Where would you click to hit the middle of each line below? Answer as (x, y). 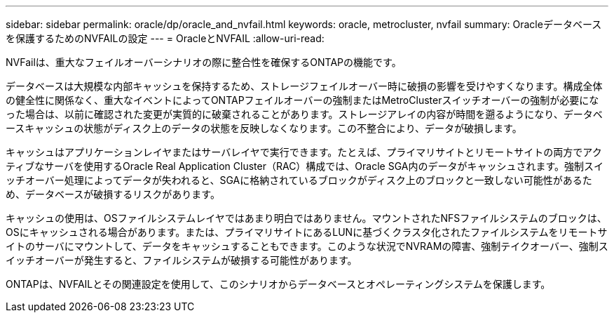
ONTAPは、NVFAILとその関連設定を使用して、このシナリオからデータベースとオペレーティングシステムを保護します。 (278, 284)
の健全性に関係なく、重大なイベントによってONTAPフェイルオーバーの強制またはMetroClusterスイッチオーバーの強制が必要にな (302, 100)
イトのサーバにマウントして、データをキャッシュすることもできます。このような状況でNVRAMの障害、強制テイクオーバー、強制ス (307, 246)
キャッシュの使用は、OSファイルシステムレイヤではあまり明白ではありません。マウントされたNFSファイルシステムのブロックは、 (306, 218)
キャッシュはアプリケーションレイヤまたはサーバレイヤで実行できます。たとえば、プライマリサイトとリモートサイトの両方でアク (304, 152)
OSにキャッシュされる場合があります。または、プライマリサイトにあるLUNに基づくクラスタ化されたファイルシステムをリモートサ (307, 232)
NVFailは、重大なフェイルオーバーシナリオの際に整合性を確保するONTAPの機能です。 (204, 62)
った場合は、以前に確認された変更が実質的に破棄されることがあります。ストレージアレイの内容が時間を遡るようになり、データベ (304, 114)
